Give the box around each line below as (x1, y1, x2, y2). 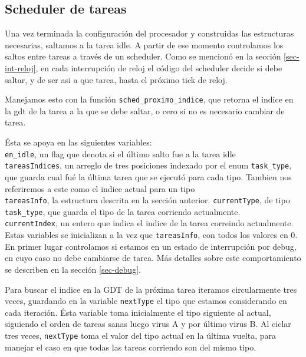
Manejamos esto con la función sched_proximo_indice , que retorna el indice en (5, 93, 294, 105)
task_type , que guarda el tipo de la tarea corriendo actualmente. (5, 205, 241, 217)
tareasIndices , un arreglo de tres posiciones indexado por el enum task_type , (5, 159, 292, 171)
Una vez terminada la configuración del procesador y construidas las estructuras (5, 27, 294, 39)
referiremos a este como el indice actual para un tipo (5, 182, 195, 194)
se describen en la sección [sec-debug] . (5, 263, 141, 275)
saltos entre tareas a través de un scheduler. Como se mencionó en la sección (5, 50, 281, 62)
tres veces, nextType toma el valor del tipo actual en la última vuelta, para (5, 329, 277, 341)
